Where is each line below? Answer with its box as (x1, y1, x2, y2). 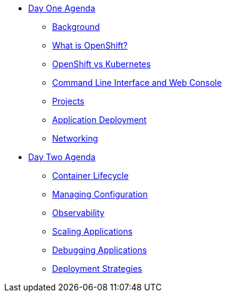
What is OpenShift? (52, 40, 128, 50)
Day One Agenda (28, 3, 95, 13)
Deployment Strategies (52, 263, 143, 274)
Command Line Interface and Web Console (52, 77, 222, 88)
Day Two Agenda (28, 152, 96, 162)
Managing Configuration (52, 189, 148, 199)
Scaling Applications (52, 226, 133, 236)
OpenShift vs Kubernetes (52, 59, 151, 69)
